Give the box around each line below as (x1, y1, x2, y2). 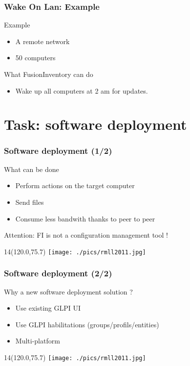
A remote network (15, 36, 70, 46)
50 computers (15, 52, 56, 63)
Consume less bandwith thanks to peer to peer (15, 213, 155, 223)
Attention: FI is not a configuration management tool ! (4, 230, 168, 240)
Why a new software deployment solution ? (4, 286, 133, 296)
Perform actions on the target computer (15, 180, 135, 191)
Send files (15, 196, 44, 207)
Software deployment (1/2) (4, 145, 112, 157)
